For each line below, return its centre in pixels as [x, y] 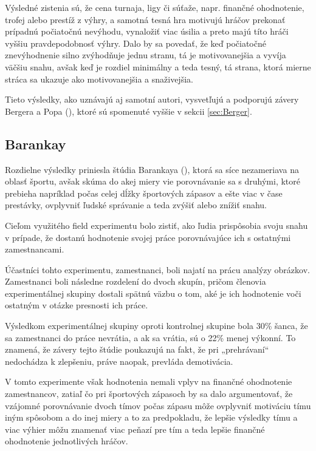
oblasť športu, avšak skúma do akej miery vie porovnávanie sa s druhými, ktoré [153, 181]
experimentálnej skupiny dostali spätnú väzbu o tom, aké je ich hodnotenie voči [153, 293]
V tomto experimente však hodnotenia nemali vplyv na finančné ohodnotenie [149, 381]
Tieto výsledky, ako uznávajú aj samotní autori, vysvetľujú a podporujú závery [152, 99]
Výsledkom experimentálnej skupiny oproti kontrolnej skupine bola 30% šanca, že [156, 326]
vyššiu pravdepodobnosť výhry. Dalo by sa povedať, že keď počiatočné [136, 43]
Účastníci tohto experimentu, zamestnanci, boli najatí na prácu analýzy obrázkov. [157, 269]
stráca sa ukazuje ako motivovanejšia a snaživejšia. [99, 79]
